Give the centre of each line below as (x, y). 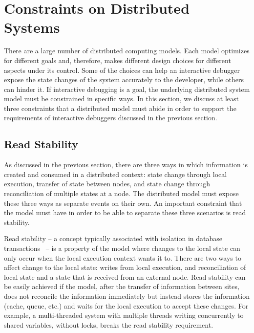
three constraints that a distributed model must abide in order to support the (120, 108)
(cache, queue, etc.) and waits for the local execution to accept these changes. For (126, 305)
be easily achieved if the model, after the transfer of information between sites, (122, 286)
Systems (32, 27)
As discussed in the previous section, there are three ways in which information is (126, 165)
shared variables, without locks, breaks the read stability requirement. (109, 324)
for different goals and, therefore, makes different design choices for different (117, 60)
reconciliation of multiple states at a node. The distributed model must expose (121, 193)
